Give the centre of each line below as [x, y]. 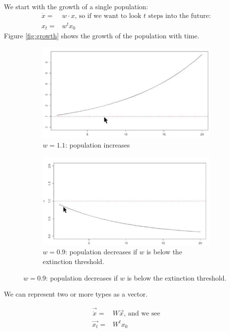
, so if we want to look [108, 16]
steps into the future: [180, 16]
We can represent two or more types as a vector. [76, 294]
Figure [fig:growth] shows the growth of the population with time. [102, 36]
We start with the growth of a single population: [76, 6]
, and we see [142, 314]
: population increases [98, 145]
